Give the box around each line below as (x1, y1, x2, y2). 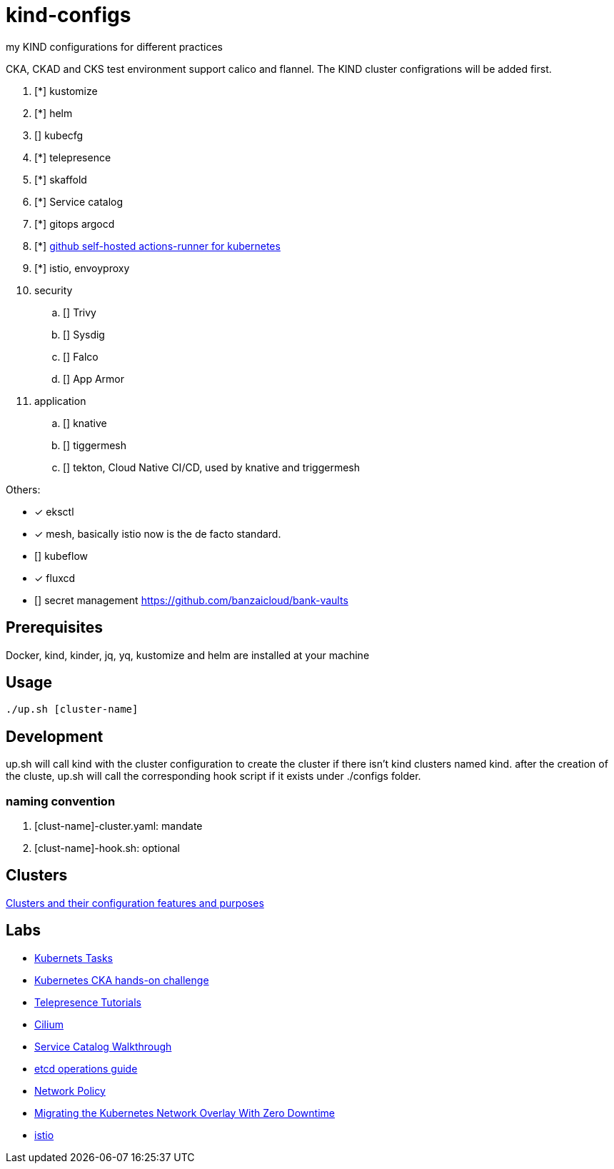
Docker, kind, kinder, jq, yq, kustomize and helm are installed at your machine (6, 648, 370, 661)
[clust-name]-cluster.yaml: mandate (34, 820, 203, 833)
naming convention (6, 793, 116, 808)
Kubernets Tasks (34, 951, 113, 964)
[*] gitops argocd (34, 217, 115, 230)
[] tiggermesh (63, 438, 127, 451)
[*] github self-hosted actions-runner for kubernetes (34, 239, 281, 252)
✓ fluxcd (34, 571, 76, 584)
